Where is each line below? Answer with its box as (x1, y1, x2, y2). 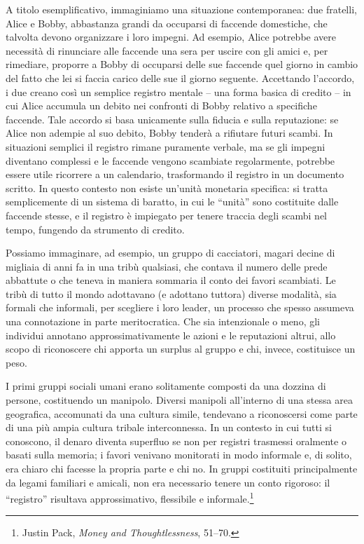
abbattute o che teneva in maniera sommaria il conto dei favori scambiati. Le (6, 273, 336, 287)
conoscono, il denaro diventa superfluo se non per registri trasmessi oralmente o (6, 433, 346, 448)
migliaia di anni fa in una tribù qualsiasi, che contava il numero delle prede (6, 259, 328, 273)
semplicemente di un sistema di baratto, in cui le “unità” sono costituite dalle (6, 194, 339, 209)
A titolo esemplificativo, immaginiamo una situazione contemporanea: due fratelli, (6, 2, 357, 16)
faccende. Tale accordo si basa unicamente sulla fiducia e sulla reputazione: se (6, 111, 339, 126)
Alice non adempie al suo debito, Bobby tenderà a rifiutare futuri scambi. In (6, 125, 333, 140)
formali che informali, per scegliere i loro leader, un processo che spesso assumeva (6, 300, 354, 315)
